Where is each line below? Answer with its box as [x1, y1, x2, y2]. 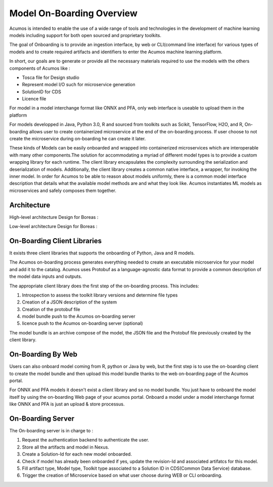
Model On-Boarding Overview [9, 8, 138, 19]
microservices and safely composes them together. [9, 188, 116, 194]
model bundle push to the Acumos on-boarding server [22, 313, 135, 319]
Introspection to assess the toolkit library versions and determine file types [22, 292, 178, 298]
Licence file [22, 96, 47, 102]
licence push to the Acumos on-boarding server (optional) [22, 320, 144, 326]
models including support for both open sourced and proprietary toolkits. [9, 32, 162, 38]
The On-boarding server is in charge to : [9, 428, 94, 434]
